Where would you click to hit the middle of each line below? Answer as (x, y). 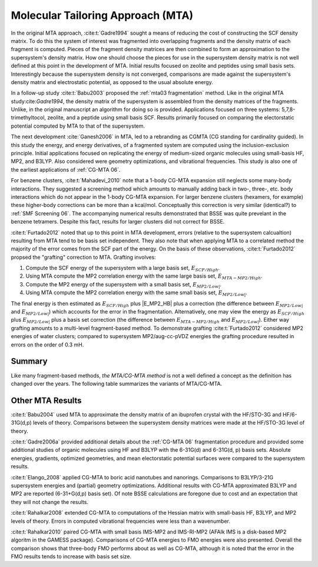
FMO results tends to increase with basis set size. (71, 556)
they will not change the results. (49, 502)
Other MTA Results (46, 400)
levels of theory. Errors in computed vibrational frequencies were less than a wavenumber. (121, 521)
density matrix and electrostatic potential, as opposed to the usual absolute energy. (112, 82)
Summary (29, 361)
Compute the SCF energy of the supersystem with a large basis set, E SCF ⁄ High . (123, 269)
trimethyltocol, (29, 118)
